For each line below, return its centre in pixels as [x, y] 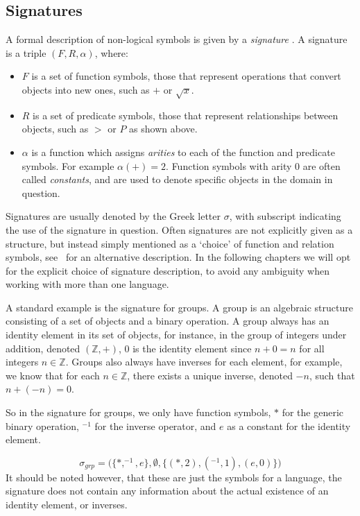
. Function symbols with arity [229, 165]
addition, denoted [43, 348]
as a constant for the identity [289, 425]
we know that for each [53, 375]
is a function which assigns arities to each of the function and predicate [183, 152]
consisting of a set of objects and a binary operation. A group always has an [168, 321]
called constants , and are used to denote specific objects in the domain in [177, 179]
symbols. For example [68, 165]
